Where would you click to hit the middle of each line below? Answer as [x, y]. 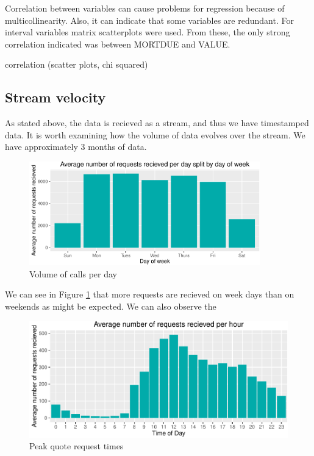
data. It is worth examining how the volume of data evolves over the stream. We [155, 134]
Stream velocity [55, 97]
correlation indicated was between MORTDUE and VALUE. [118, 44]
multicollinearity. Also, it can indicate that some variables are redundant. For [149, 20]
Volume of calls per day [73, 273]
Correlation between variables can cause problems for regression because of [145, 8]
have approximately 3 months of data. [76, 147]
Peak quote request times [77, 446]
